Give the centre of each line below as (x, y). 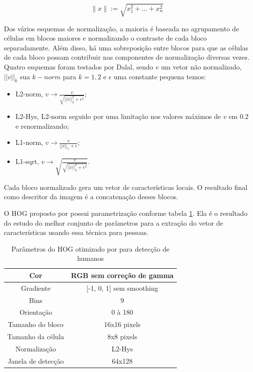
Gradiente (36, 288)
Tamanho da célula (36, 337)
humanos (91, 258)
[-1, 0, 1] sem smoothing (122, 288)
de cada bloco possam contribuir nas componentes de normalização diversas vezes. (127, 57)
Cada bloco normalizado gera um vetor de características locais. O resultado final (126, 187)
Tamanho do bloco (36, 324)
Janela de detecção (36, 360)
